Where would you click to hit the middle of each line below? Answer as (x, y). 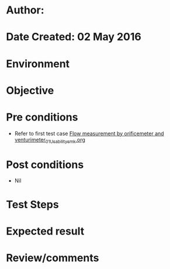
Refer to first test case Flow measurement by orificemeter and (89, 133)
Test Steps (33, 204)
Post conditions (45, 165)
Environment (38, 63)
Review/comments (53, 258)
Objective (30, 90)
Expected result (45, 231)
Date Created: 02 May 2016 (74, 37)
